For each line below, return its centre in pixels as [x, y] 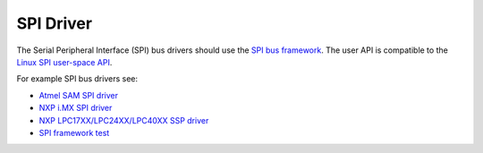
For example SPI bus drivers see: [77, 79]
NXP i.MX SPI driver [76, 108]
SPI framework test [74, 132]
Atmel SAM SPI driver [78, 95]
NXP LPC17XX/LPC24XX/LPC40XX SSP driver [124, 120]
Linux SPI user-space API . [64, 62]
